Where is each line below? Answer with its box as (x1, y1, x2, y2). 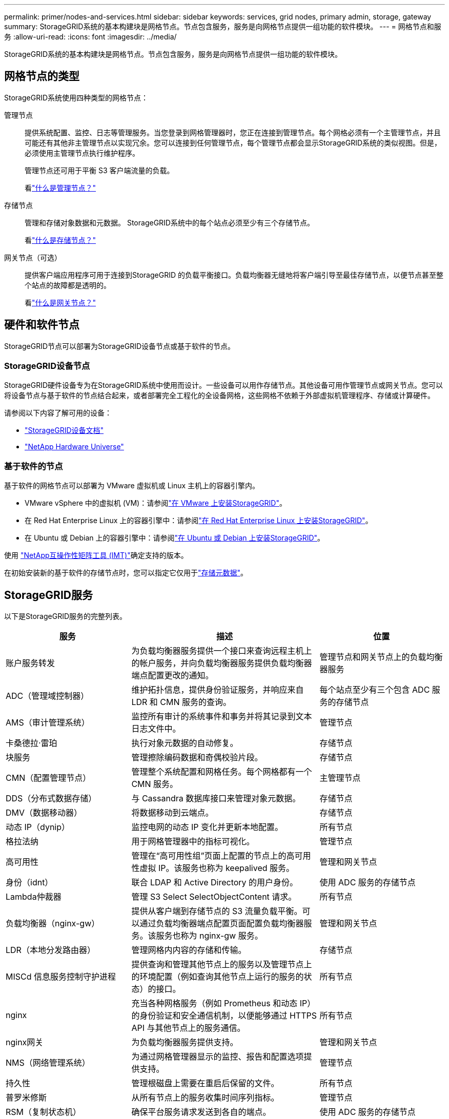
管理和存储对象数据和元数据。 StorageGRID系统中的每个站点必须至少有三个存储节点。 (25, 218, 314, 227)
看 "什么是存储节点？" (25, 235, 96, 244)
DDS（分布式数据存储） (6, 793, 97, 804)
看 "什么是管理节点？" (25, 183, 96, 192)
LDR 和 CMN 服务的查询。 (131, 697, 232, 708)
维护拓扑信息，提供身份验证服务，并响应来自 (131, 685, 304, 695)
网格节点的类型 (4, 70, 79, 83)
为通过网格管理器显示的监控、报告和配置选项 (131, 1051, 304, 1062)
